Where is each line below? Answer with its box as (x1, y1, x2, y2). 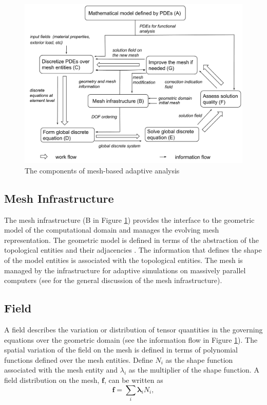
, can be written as (104, 375, 163, 385)
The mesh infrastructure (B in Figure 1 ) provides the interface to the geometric (4, 214, 255, 225)
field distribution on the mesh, (4, 375, 100, 385)
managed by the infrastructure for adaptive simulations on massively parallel (4, 265, 246, 275)
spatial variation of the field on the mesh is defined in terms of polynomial (4, 344, 238, 355)
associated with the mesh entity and (4, 364, 118, 375)
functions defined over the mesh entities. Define (4, 354, 153, 365)
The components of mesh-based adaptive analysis (25, 165, 180, 175)
